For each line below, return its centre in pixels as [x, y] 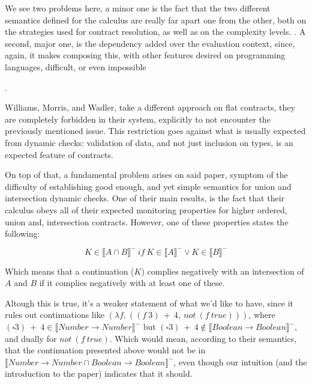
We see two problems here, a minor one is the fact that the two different [138, 8]
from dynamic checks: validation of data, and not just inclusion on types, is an [149, 142]
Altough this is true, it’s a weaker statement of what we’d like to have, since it [149, 303]
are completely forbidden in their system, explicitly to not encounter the [138, 119]
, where [262, 315]
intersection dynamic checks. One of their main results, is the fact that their [145, 198]
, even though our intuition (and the [240, 361]
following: [22, 233]
